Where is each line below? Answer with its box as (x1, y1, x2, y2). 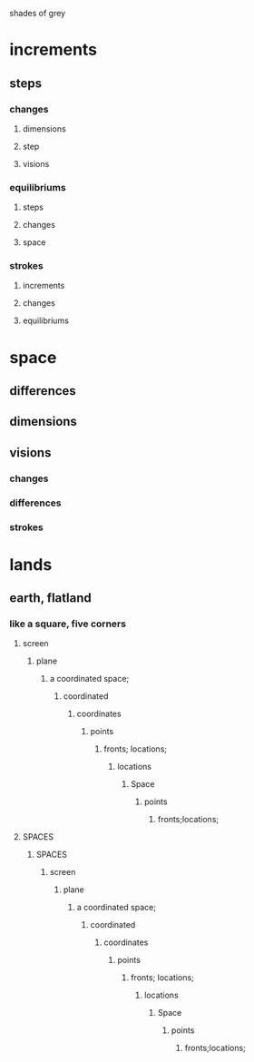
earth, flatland (9, 590, 93, 606)
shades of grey (9, 8, 66, 18)
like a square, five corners (9, 617, 127, 630)
